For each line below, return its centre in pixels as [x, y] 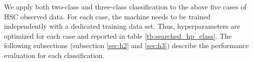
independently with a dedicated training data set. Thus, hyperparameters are [122, 26]
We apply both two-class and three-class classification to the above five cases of [125, 6]
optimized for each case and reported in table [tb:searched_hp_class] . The [118, 35]
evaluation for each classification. [54, 55]
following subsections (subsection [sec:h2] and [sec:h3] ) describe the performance [126, 45]
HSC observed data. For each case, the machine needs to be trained [107, 16]
